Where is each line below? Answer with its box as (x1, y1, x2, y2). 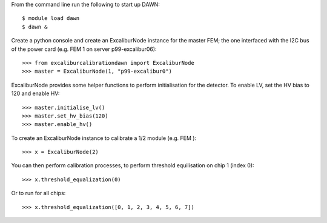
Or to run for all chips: (11, 190, 66, 197)
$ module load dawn (22, 15, 80, 22)
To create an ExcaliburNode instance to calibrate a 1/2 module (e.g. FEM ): (11, 134, 197, 142)
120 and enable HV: (11, 90, 60, 97)
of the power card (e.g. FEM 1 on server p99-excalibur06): (11, 45, 157, 53)
